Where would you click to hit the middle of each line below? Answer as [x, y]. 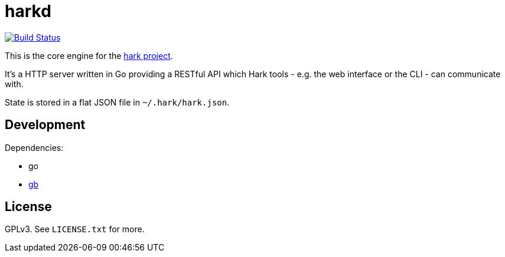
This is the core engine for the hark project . [89, 55]
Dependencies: [34, 147]
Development [45, 125]
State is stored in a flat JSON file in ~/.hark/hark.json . [117, 102]
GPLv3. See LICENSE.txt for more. [75, 229]
